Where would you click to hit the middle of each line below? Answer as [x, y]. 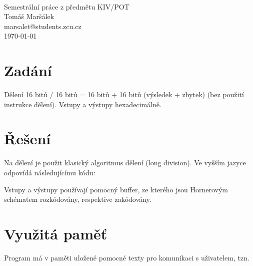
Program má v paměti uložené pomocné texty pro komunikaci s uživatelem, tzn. [127, 257]
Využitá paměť [56, 233]
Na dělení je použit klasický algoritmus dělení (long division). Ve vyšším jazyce [125, 163]
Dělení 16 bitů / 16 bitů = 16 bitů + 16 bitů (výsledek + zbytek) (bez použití [124, 94]
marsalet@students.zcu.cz [43, 26]
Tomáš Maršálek [29, 16]
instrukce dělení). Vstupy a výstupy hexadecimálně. [83, 104]
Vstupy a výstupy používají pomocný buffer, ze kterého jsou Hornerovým [116, 189]
